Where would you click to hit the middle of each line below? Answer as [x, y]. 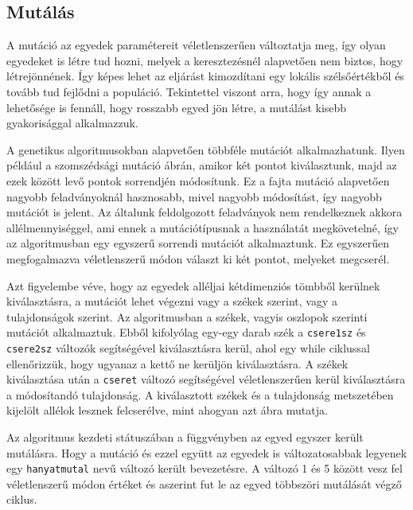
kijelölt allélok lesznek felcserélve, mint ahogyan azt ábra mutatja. [167, 410]
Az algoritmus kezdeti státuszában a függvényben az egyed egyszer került [185, 437]
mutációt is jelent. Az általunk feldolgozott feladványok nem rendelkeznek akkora [205, 212]
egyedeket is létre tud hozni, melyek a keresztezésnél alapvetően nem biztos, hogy [205, 60]
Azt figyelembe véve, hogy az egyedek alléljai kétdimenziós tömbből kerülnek [193, 285]
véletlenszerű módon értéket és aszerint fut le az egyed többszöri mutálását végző [204, 483]
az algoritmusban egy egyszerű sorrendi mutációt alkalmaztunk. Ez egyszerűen [198, 243]
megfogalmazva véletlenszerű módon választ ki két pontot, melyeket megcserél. [198, 258]
